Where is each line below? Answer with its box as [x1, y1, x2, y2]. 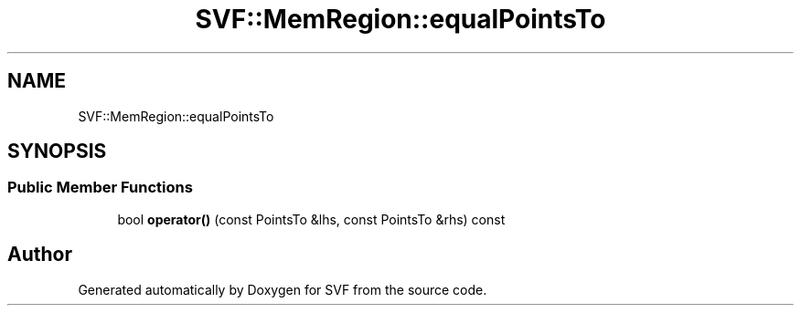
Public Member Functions [7, 178, 193, 197]
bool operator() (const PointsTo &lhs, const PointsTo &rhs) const [117, 211, 506, 227]
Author [7, 243, 72, 266]
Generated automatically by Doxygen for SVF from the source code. [78, 281, 487, 297]
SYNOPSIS [7, 140, 107, 163]
